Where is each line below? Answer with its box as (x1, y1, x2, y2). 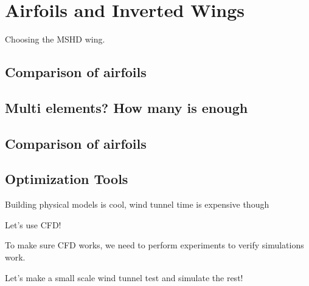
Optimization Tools (5, 169, 128, 188)
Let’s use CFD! (5, 218, 61, 231)
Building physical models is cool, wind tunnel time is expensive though (5, 198, 269, 211)
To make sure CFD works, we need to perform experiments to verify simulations (5, 239, 304, 251)
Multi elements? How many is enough (5, 98, 248, 117)
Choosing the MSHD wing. (5, 33, 105, 46)
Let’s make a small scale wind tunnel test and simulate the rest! (5, 271, 243, 284)
